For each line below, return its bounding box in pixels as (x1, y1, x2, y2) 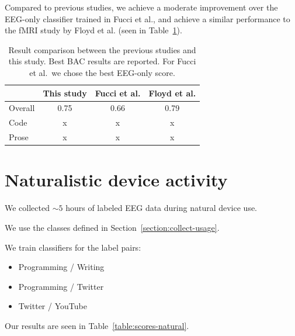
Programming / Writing (18, 261, 105, 273)
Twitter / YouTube (18, 300, 87, 312)
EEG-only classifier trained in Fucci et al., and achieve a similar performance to (5, 12, 290, 25)
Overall (9, 102, 35, 114)
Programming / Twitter (18, 280, 104, 292)
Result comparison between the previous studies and (8, 43, 196, 56)
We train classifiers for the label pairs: (5, 241, 141, 253)
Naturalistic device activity (5, 168, 228, 192)
